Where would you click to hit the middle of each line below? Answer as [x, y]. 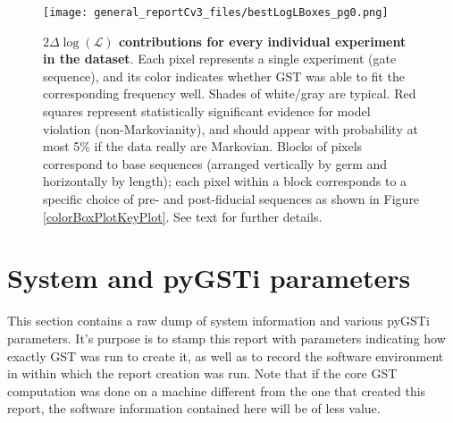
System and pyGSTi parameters [209, 278]
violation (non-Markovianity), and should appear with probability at [231, 128]
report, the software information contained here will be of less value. [194, 408]
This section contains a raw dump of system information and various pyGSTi [218, 321]
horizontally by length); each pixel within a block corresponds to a [225, 181]
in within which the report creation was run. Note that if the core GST [202, 373]
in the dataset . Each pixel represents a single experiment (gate [220, 59]
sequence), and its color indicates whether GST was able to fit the [224, 76]
